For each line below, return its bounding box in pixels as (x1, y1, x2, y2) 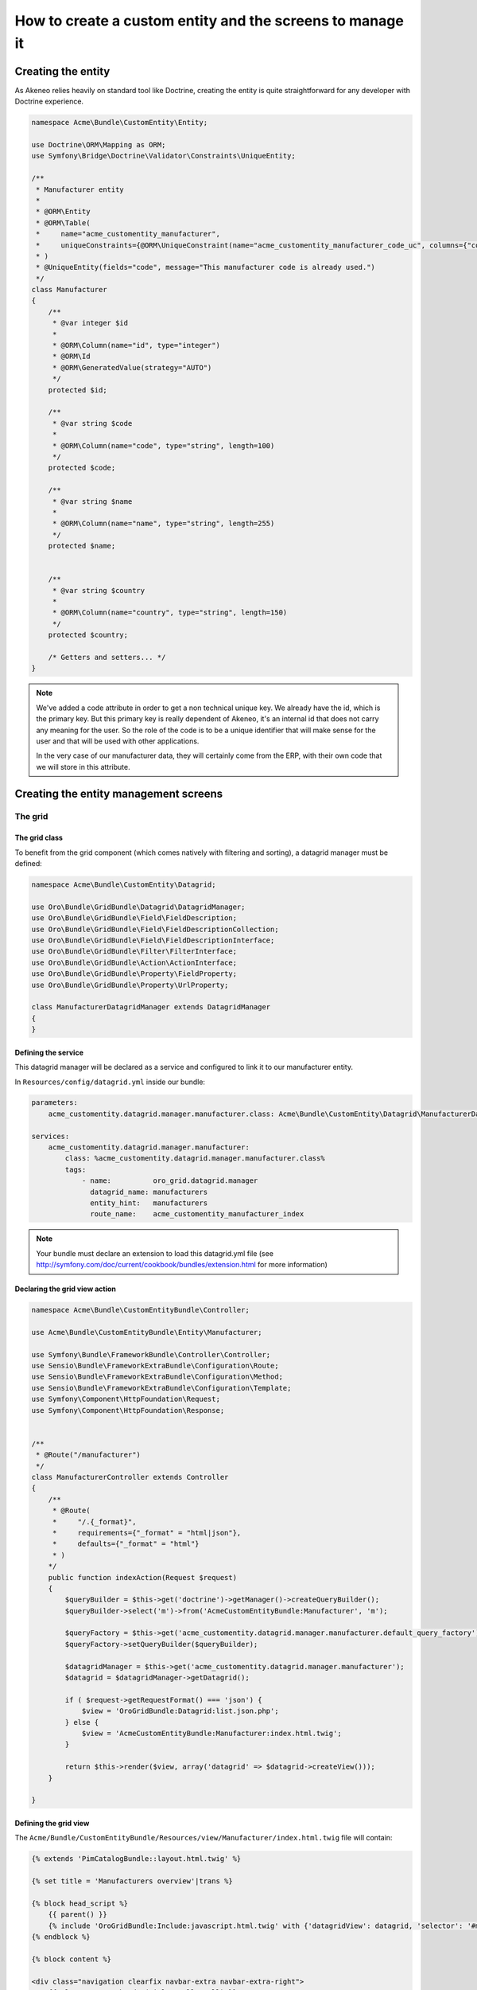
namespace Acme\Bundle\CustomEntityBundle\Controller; (31, 1305, 250, 1315)
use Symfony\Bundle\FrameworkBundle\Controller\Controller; (31, 1350, 271, 1359)
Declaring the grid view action (14, 1284, 117, 1293)
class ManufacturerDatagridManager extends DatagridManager (31, 1003, 271, 1012)
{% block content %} (31, 1954, 111, 1964)
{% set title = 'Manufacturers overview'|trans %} (31, 1877, 234, 1886)
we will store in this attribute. (36, 762, 130, 771)
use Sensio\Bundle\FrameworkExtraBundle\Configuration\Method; (31, 1372, 284, 1381)
